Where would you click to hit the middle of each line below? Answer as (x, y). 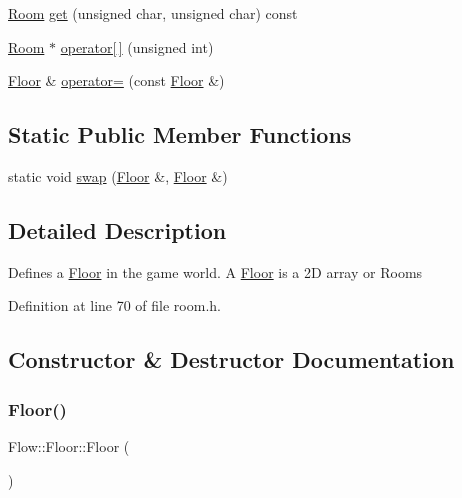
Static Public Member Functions (180, 134)
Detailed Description (117, 229)
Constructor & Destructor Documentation (231, 359)
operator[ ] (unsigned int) (137, 46)
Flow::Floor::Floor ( (69, 445)
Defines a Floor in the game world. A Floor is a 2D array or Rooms (215, 271)
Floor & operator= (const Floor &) (116, 80)
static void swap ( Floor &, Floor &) (118, 175)
